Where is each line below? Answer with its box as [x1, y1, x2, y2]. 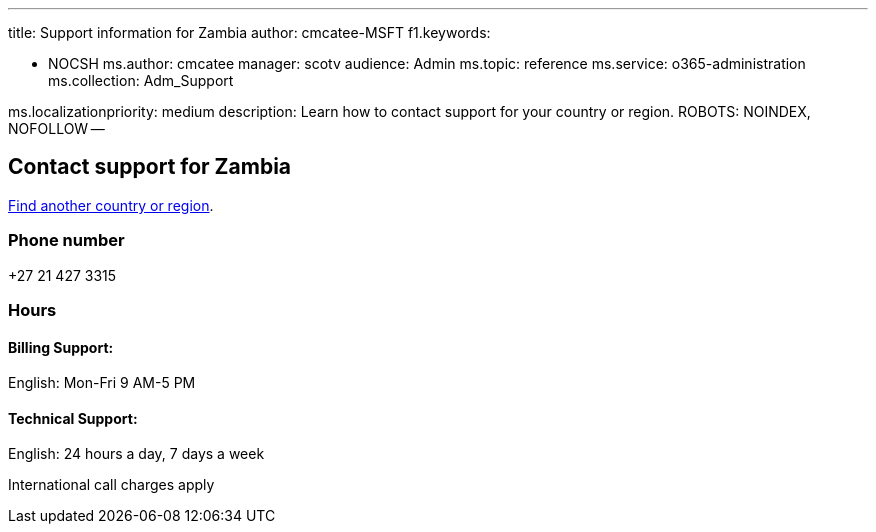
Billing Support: [8, 338, 114, 356]
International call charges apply [8, 476, 215, 494]
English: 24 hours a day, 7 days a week [8, 445, 265, 463]
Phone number [8, 230, 125, 251]
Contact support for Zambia [8, 154, 292, 180]
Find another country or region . [8, 196, 214, 214]
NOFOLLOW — [8, 120, 105, 137]
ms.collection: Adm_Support [48, 72, 234, 89]
